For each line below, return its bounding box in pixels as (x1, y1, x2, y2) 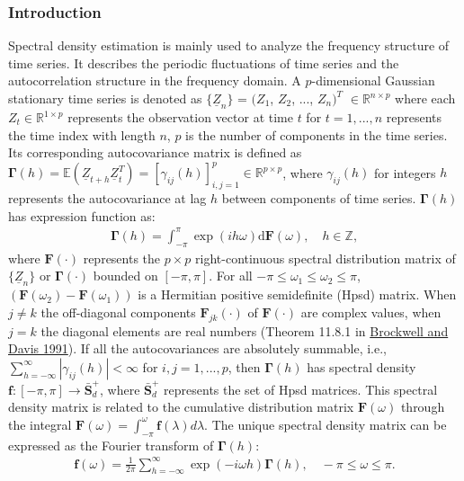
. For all (209, 266, 253, 285)
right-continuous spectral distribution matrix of (195, 248, 456, 267)
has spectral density (307, 357, 416, 376)
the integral (8, 414, 72, 433)
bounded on (93, 266, 158, 285)
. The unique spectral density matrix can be (204, 414, 447, 433)
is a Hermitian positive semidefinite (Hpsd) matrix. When (138, 285, 457, 304)
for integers (374, 163, 436, 182)
